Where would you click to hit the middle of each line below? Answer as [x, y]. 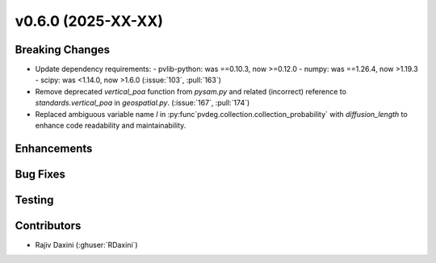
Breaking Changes [63, 50]
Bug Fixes [40, 174]
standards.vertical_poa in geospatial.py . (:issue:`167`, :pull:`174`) [143, 103]
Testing [34, 200]
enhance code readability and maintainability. [111, 126]
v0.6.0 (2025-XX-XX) [89, 21]
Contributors [48, 225]
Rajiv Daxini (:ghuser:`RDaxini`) [86, 244]
